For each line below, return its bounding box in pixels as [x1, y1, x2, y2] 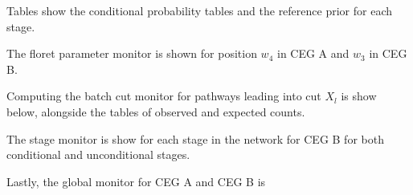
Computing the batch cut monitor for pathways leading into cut [6, 87, 321, 104]
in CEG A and [276, 45, 350, 62]
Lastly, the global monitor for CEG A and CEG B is [6, 173, 266, 189]
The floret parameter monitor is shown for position [6, 45, 257, 62]
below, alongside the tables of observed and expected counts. [6, 103, 305, 120]
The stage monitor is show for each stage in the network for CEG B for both [6, 130, 384, 147]
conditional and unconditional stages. [6, 146, 190, 163]
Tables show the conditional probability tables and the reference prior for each [6, 2, 392, 18]
